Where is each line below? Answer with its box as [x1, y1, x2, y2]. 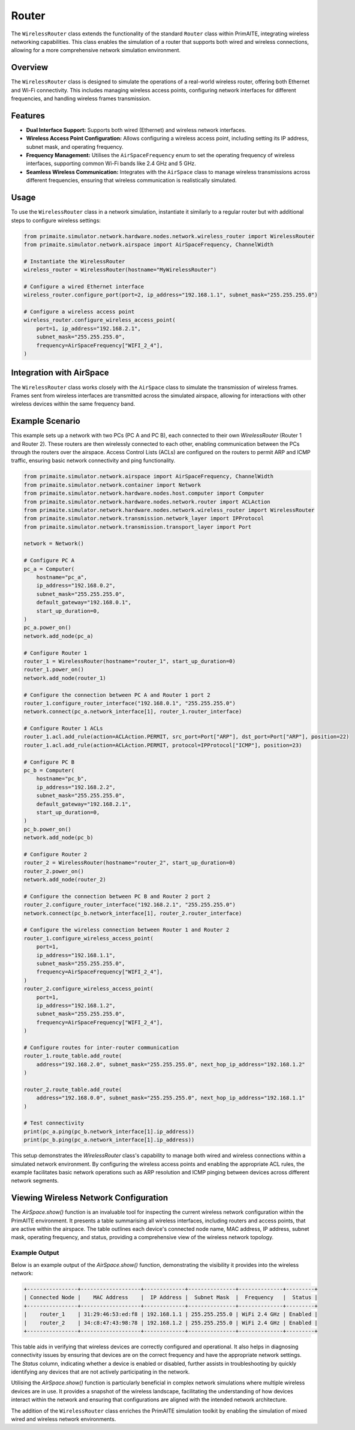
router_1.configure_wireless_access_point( [23, 935, 154, 942]
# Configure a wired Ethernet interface [23, 283, 144, 290]
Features [11, 110, 45, 121]
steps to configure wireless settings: [11, 217, 101, 224]
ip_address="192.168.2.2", [36, 784, 116, 790]
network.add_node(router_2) [23, 876, 106, 883]
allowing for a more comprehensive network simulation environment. [11, 47, 181, 54]
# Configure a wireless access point [23, 308, 135, 315]
